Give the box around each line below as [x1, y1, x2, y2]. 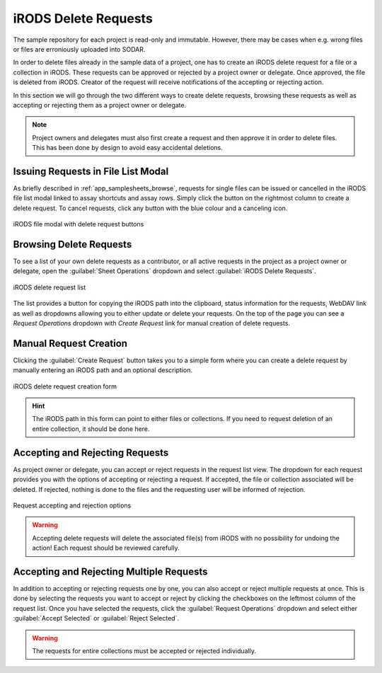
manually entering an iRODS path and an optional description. [13, 366, 193, 374]
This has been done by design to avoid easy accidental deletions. [32, 144, 223, 152]
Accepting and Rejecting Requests [13, 447, 169, 459]
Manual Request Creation [13, 337, 127, 350]
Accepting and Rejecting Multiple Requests [13, 565, 208, 577]
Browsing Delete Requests [13, 238, 132, 251]
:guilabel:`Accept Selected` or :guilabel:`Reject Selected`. [13, 614, 180, 623]
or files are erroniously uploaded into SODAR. [13, 45, 146, 53]
